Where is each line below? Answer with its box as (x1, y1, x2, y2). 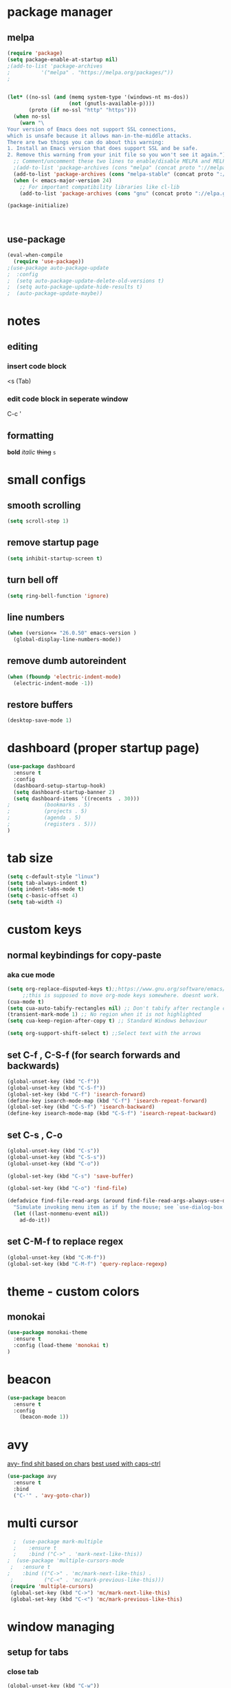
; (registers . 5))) (7, 821, 97, 828)
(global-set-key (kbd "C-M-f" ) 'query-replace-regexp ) (7, 1260, 168, 1267)
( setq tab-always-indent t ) (7, 879, 88, 886)
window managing (7, 1619, 115, 1634)
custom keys (7, 922, 82, 937)
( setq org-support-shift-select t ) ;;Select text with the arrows (7, 1030, 201, 1037)
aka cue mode (7, 970, 55, 979)
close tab (7, 1667, 39, 1676)
